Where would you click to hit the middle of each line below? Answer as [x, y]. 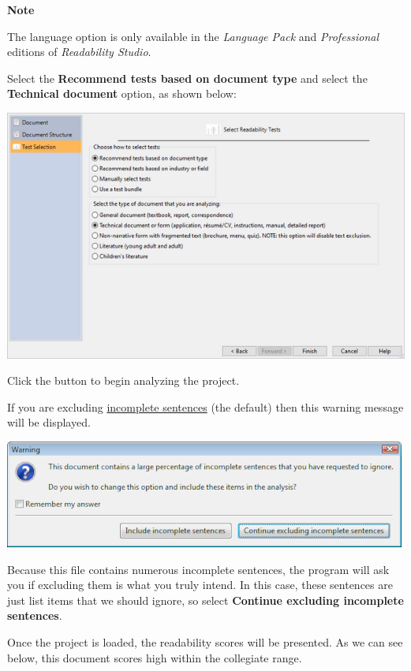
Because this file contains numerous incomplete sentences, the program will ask [198, 569]
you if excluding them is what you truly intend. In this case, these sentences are [200, 585]
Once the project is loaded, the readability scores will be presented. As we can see [205, 641]
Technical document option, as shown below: [122, 93]
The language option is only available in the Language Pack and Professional [193, 36]
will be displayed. [49, 422]
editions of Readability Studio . [79, 52]
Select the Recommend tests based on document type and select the [187, 78]
